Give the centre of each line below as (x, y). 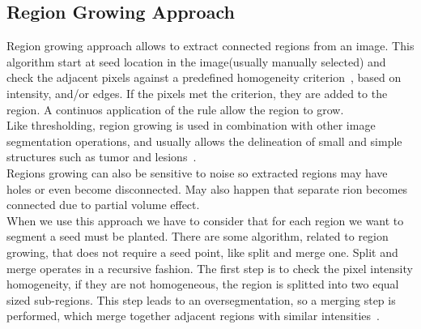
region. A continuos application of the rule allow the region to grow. (175, 109)
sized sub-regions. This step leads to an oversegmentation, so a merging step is (201, 299)
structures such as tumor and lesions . (102, 157)
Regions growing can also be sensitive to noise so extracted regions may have (197, 172)
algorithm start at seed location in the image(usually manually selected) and (196, 61)
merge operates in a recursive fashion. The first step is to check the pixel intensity (210, 268)
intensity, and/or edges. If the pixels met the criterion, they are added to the (197, 93)
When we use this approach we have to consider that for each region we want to (205, 220)
